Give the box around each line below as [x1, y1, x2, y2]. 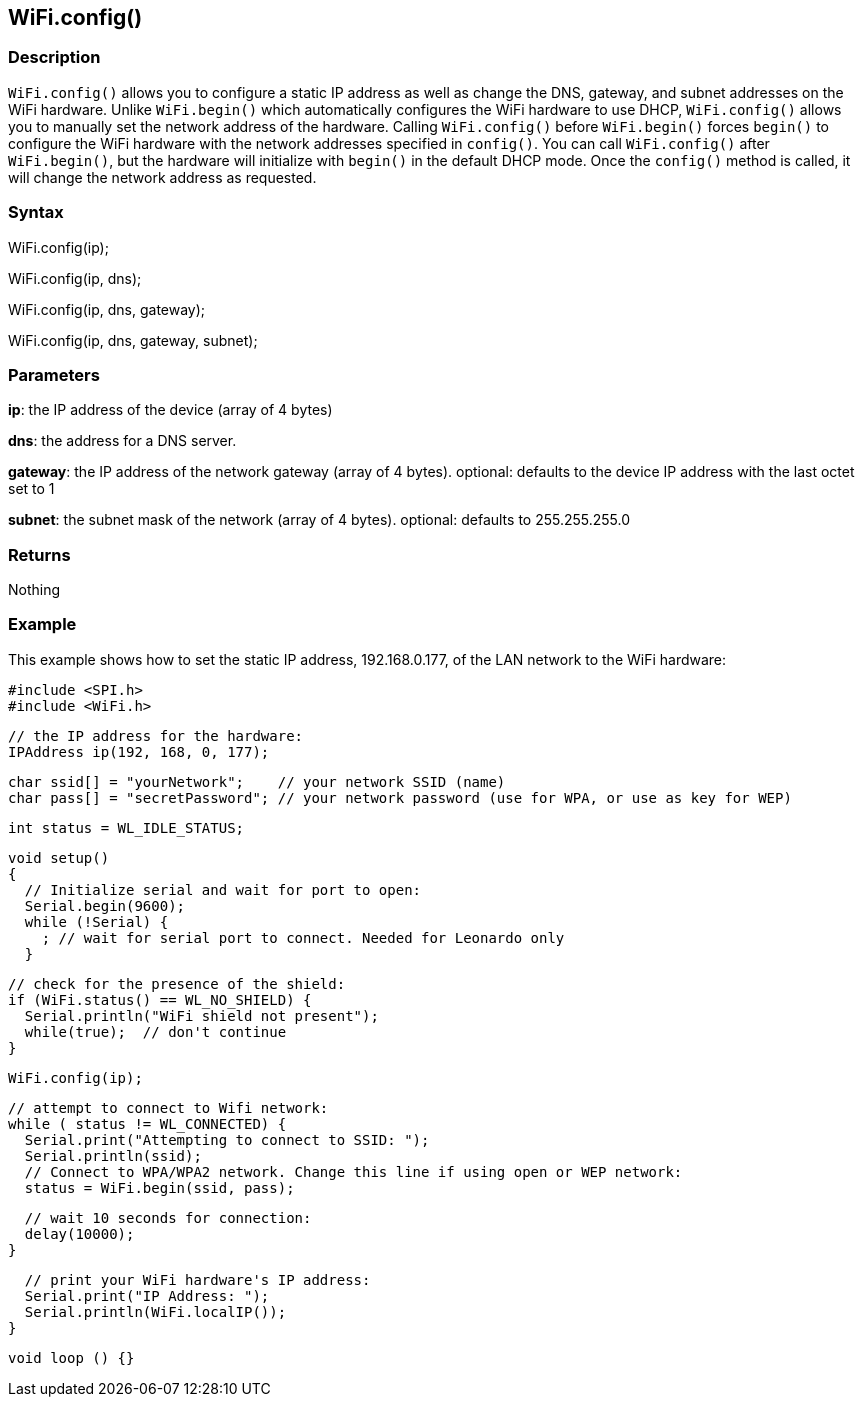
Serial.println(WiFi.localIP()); [24, 1303, 287, 1320]
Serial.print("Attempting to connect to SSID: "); [24, 1131, 430, 1148]
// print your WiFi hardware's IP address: [24, 1271, 371, 1288]
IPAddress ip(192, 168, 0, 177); [8, 743, 270, 760]
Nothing [8, 581, 61, 599]
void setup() [8, 849, 110, 866]
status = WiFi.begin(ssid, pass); [24, 1179, 295, 1196]
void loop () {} [8, 1349, 135, 1366]
